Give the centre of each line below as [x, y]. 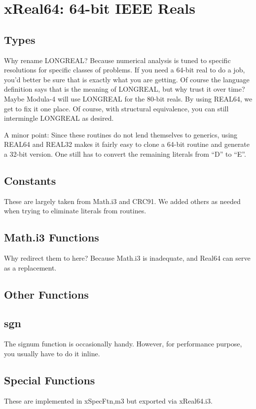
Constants [30, 180]
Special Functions [50, 380]
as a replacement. [30, 267]
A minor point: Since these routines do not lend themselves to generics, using [121, 134]
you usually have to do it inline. [52, 353]
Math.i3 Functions [52, 237]
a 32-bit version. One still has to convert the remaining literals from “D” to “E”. [125, 153]
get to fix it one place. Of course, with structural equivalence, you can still [116, 108]
